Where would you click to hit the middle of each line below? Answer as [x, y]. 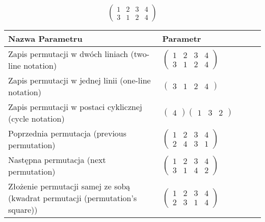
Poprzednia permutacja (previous [68, 133]
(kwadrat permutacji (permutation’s [73, 198]
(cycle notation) [36, 119]
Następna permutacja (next [57, 160]
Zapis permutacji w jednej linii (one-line [79, 80]
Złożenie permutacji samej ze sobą [69, 186]
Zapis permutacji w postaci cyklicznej [75, 107]
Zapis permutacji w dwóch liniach [68, 54]
